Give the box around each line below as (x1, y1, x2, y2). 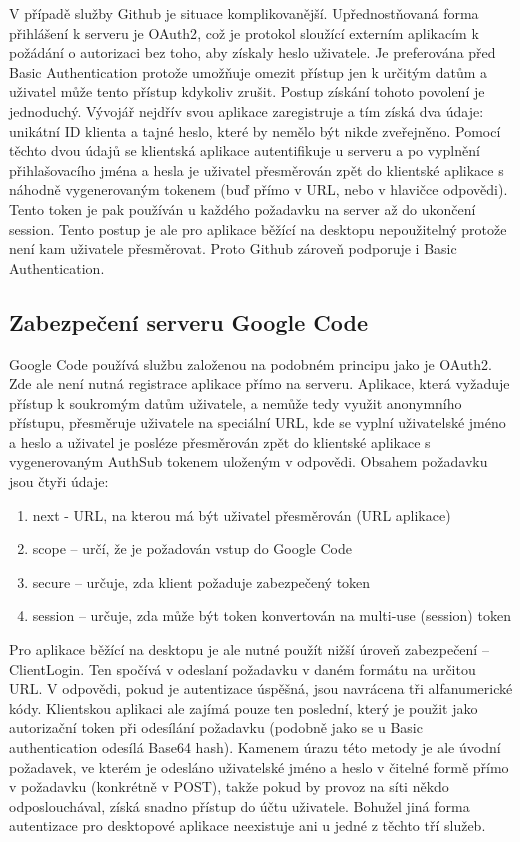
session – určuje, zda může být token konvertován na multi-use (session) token (32, 605, 511, 626)
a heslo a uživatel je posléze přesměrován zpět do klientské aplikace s (9, 431, 431, 452)
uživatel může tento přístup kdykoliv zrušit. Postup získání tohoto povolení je (9, 81, 485, 102)
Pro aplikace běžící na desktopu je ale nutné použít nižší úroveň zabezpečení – (9, 639, 489, 660)
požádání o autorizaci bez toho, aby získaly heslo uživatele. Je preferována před (9, 42, 496, 63)
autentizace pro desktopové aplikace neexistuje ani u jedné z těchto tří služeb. (9, 815, 486, 836)
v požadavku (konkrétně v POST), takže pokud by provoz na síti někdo (9, 776, 449, 797)
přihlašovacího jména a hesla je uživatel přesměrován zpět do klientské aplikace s (9, 159, 504, 180)
